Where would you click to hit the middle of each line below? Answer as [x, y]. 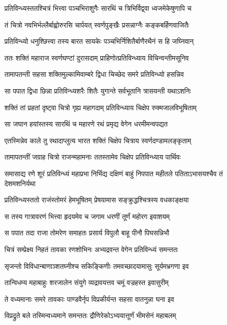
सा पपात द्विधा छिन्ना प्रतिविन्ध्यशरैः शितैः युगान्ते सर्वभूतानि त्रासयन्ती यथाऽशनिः [98, 90]
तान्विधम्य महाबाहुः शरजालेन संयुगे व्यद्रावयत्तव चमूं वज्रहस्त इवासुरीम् [87, 282]
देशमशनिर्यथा [20, 183]
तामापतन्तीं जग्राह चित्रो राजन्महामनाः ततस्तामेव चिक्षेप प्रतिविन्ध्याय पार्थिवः [93, 157]
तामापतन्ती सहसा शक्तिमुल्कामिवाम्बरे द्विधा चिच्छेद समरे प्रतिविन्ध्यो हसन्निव [94, 74]
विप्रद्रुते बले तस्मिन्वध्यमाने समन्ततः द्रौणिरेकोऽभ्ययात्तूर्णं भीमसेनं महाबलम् [90, 315]
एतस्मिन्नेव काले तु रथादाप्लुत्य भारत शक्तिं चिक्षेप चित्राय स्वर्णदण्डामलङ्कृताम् [98, 140]
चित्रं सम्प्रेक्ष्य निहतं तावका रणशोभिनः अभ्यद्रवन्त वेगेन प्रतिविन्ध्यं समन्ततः [91, 249]
